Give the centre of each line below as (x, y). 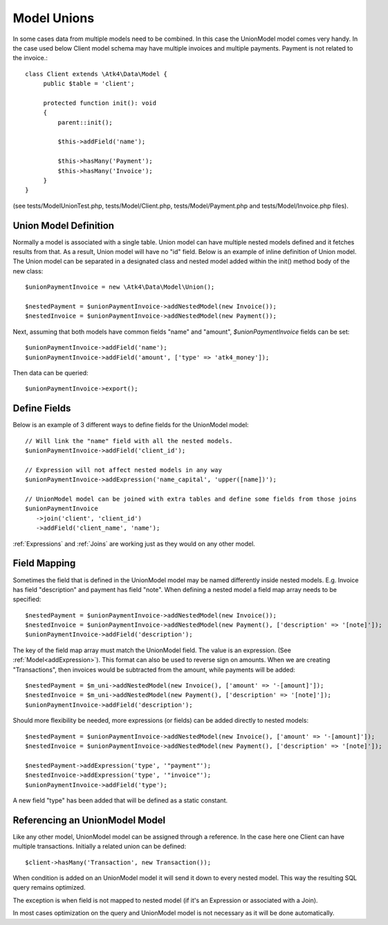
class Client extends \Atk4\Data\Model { (96, 74)
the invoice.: (30, 58)
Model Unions (54, 18)
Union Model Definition (63, 225)
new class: (28, 271)
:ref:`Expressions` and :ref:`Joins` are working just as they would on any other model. (134, 544)
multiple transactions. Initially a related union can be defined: (100, 846)
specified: (27, 600)
